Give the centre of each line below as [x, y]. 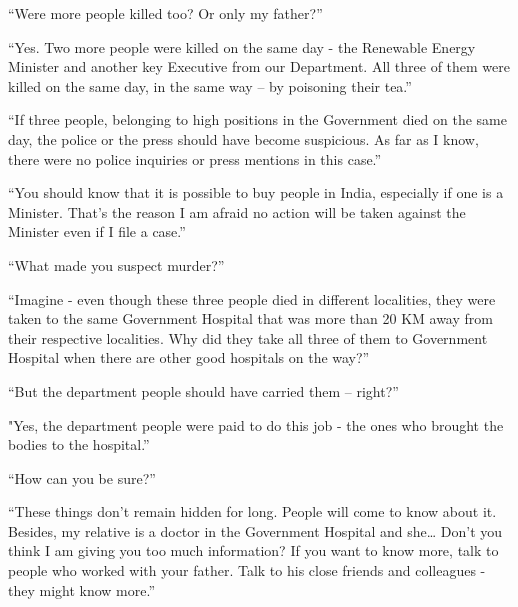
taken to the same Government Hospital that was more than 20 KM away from [250, 318]
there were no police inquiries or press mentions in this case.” [195, 158]
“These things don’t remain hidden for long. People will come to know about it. [252, 511]
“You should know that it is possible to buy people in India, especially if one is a [256, 192]
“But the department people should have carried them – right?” [203, 390]
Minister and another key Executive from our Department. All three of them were [259, 66]
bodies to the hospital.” [79, 444]
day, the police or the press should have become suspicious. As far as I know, [243, 138]
